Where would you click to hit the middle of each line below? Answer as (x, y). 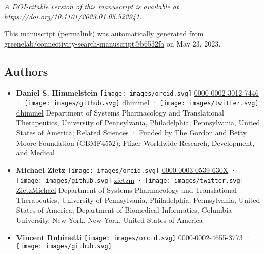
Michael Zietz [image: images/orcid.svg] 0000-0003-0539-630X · (126, 169)
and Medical (35, 153)
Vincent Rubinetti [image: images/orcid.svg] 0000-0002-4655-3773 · (134, 237)
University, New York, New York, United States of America (109, 220)
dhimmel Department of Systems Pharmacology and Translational (120, 112)
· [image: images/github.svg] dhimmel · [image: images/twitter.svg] (137, 102)
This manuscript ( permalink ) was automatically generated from (104, 33)
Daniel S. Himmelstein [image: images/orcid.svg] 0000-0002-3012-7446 (137, 92)
